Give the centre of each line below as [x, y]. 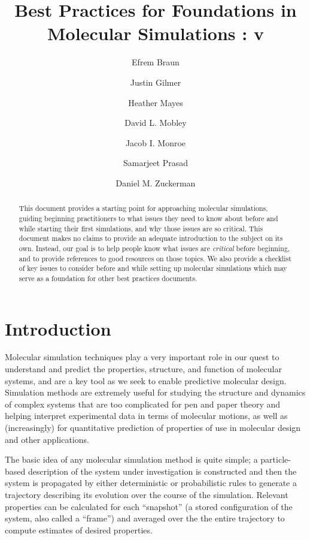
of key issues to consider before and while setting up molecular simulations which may [153, 268]
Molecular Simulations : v [156, 33]
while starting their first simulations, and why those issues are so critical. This [141, 228]
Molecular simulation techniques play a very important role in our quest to [142, 357]
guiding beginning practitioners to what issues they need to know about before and [148, 218]
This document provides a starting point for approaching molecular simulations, [143, 208]
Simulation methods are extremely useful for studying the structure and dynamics [155, 392]
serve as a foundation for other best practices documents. [108, 278]
